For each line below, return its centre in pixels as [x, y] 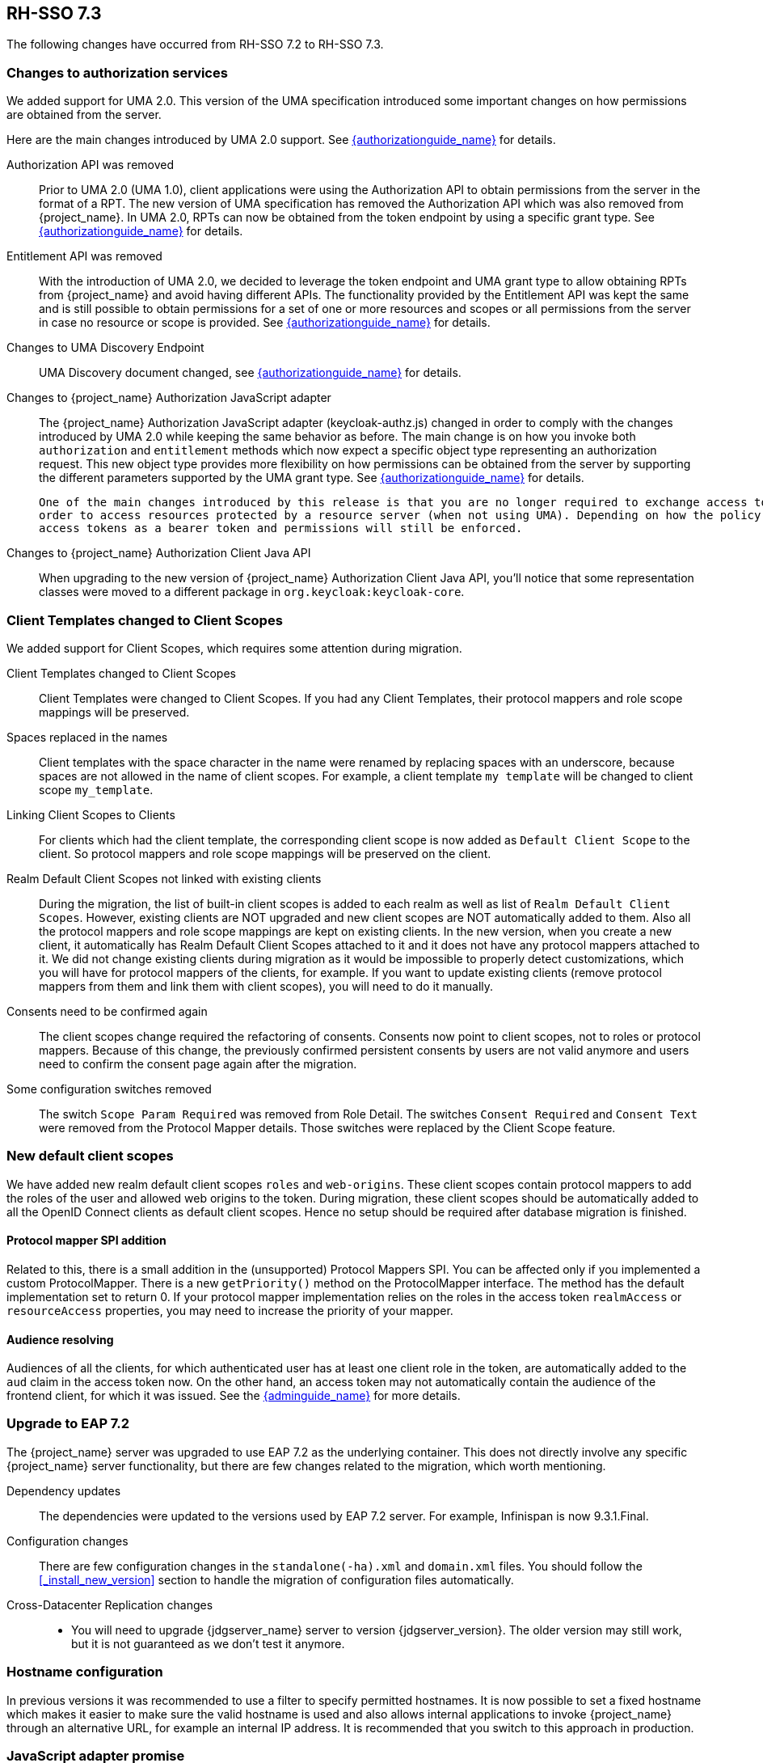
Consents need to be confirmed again [107, 1011]
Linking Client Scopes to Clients [91, 814]
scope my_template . [96, 789]
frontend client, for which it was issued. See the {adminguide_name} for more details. [234, 1396]
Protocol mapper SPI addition [86, 1241]
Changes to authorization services [117, 72]
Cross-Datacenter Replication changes [110, 1604]
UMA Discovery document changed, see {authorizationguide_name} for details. [250, 373]
